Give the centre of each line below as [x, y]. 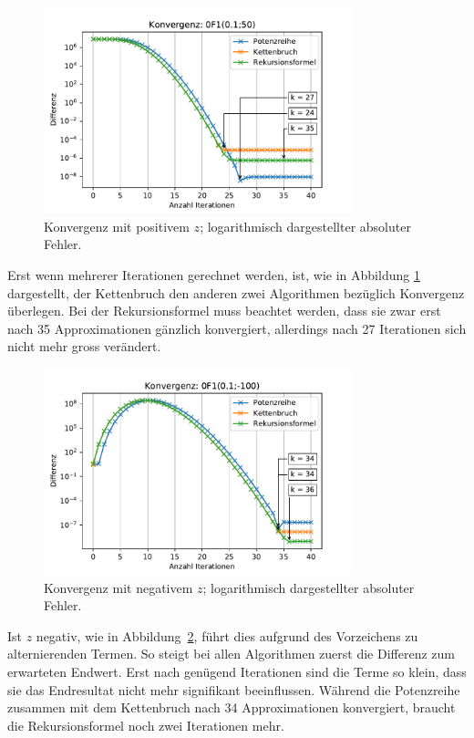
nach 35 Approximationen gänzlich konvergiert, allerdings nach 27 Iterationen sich [237, 328]
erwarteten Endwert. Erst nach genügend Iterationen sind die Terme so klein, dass [237, 671]
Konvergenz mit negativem [118, 587]
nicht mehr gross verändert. [84, 346]
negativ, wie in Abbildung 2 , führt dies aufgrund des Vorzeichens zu [227, 635]
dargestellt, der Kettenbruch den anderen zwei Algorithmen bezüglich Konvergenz [236, 292]
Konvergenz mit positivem [117, 226]
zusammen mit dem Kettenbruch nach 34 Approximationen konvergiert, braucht [232, 707]
